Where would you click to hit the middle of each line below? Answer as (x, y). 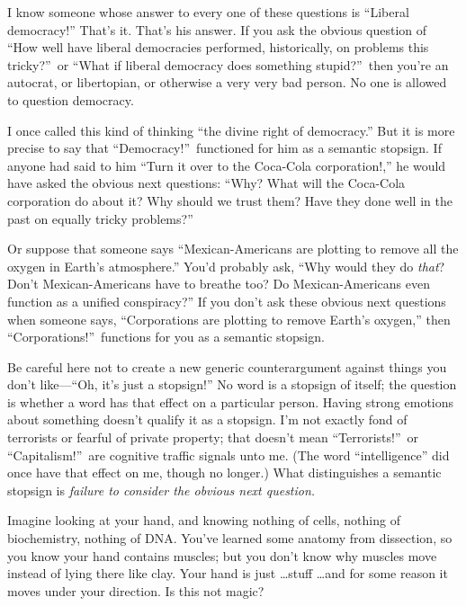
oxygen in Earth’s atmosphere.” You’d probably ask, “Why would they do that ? (226, 266)
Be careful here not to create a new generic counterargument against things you (227, 366)
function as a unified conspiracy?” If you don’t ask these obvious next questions (227, 301)
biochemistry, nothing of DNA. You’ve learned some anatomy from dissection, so (230, 538)
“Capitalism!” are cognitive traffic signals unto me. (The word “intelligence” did (229, 454)
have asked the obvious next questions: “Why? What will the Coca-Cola (206, 183)
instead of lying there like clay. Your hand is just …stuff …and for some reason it (228, 573)
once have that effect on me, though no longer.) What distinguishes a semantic (224, 472)
